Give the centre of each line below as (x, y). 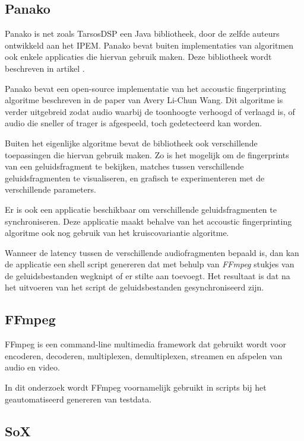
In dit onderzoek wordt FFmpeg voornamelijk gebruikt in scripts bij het (136, 387)
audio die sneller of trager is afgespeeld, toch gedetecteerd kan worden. (134, 123)
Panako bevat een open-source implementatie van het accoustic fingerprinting (145, 88)
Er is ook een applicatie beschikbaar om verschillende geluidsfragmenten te (141, 209)
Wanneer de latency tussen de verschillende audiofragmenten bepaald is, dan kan (152, 252)
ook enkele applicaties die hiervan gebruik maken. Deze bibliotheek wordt (138, 57)
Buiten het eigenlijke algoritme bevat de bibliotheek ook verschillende (131, 143)
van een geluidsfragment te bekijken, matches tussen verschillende (124, 166)
